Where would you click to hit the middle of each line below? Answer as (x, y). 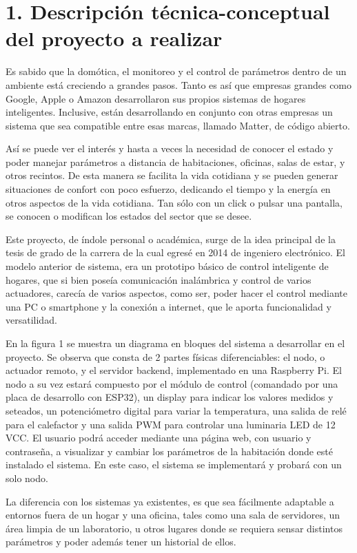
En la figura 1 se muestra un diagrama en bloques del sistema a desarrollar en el (175, 343)
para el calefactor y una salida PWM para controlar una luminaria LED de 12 (171, 424)
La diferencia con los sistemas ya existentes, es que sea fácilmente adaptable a (170, 501)
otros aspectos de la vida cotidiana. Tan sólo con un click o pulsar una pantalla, (174, 202)
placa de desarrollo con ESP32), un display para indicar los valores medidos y (170, 397)
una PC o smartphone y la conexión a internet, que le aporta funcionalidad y (169, 306)
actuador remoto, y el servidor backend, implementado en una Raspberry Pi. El (174, 370)
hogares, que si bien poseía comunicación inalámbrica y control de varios (159, 279)
